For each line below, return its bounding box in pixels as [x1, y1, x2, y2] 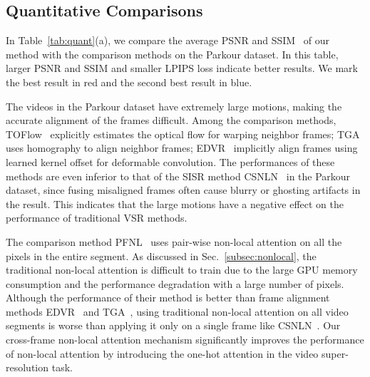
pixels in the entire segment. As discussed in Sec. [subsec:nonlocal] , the [6, 248, 317, 263]
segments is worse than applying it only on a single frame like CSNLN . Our [6, 318, 341, 333]
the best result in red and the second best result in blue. [6, 74, 252, 89]
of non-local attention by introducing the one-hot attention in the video [6, 346, 319, 361]
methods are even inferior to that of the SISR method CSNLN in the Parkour [6, 168, 351, 183]
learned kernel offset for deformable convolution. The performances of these [6, 154, 335, 169]
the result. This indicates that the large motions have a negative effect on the [6, 196, 344, 211]
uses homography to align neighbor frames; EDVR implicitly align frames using [6, 140, 358, 155]
